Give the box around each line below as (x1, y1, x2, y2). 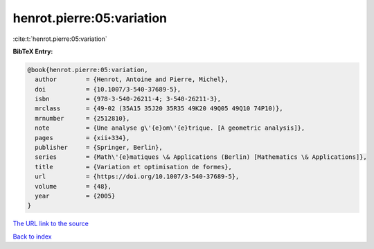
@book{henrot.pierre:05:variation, (27, 66, 148, 74)
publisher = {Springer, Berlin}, (35, 144, 163, 152)
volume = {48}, (35, 182, 112, 190)
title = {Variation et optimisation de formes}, (35, 163, 232, 171)
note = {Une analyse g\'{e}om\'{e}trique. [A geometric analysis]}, (35, 124, 305, 132)
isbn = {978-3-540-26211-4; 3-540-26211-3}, (35, 95, 222, 103)
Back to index (12, 232, 52, 241)
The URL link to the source (12, 219, 89, 228)
